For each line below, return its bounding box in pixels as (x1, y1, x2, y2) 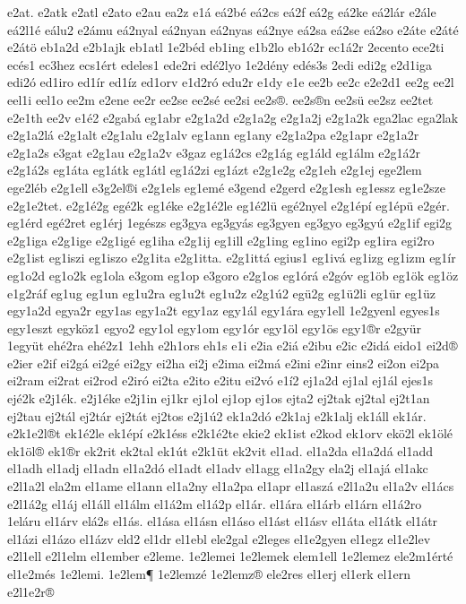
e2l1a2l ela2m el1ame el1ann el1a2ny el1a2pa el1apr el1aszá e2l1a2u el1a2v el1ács (7, 477, 454, 496)
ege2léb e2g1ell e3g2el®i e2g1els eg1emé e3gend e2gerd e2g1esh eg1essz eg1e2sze (7, 177, 445, 196)
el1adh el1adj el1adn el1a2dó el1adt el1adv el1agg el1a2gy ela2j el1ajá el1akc (7, 459, 428, 478)
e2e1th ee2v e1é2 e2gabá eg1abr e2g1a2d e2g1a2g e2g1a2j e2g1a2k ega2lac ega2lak (7, 108, 459, 126)
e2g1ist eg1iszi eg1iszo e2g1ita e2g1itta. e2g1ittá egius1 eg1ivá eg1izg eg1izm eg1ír (7, 248, 456, 267)
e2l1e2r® (7, 582, 55, 600)
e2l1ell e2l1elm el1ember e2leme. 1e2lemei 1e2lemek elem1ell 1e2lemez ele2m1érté (7, 547, 453, 565)
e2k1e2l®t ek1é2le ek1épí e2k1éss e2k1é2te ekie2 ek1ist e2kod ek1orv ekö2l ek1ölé (7, 424, 453, 443)
